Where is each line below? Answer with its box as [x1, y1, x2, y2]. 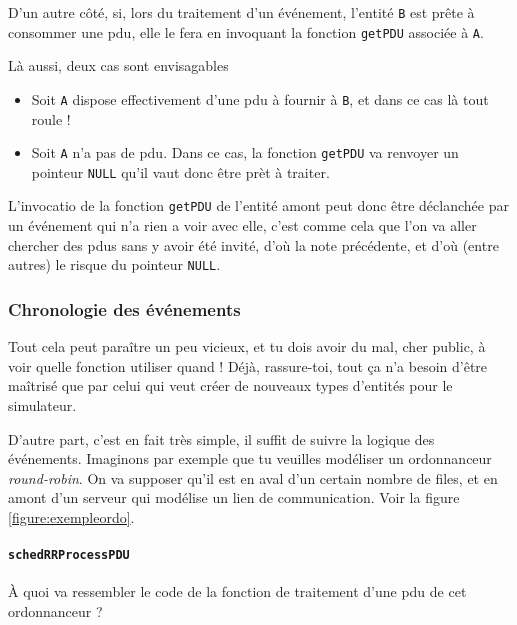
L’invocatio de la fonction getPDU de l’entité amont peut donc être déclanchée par [8, 195, 509, 216]
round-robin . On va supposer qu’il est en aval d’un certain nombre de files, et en [8, 467, 498, 488]
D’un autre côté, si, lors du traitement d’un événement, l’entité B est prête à [8, 2, 475, 22]
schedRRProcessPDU [8, 548, 130, 563]
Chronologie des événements [8, 296, 241, 321]
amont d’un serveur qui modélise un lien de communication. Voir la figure [8, 487, 460, 508]
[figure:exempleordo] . [8, 506, 135, 527]
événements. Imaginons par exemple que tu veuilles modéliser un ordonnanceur [8, 448, 492, 469]
